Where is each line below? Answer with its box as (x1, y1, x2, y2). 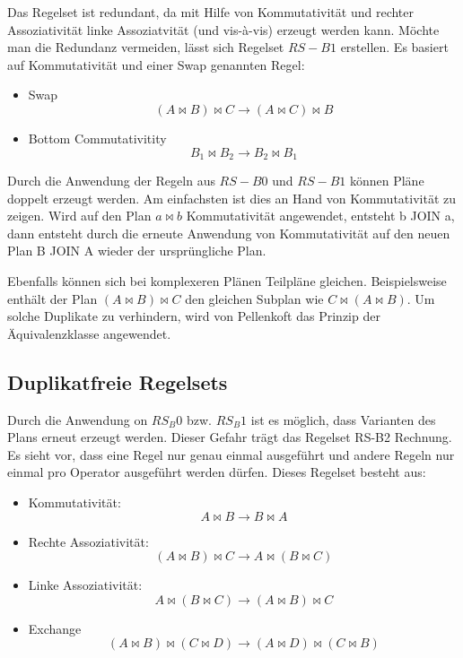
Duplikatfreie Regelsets (7, 368, 228, 395)
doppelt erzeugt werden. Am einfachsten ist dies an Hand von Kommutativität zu (7, 188, 457, 207)
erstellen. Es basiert (340, 38, 449, 56)
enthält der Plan (7, 289, 98, 307)
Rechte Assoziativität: (28, 532, 149, 550)
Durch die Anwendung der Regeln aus (7, 171, 215, 190)
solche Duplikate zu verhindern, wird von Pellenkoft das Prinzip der (7, 307, 380, 325)
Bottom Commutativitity (28, 128, 167, 147)
